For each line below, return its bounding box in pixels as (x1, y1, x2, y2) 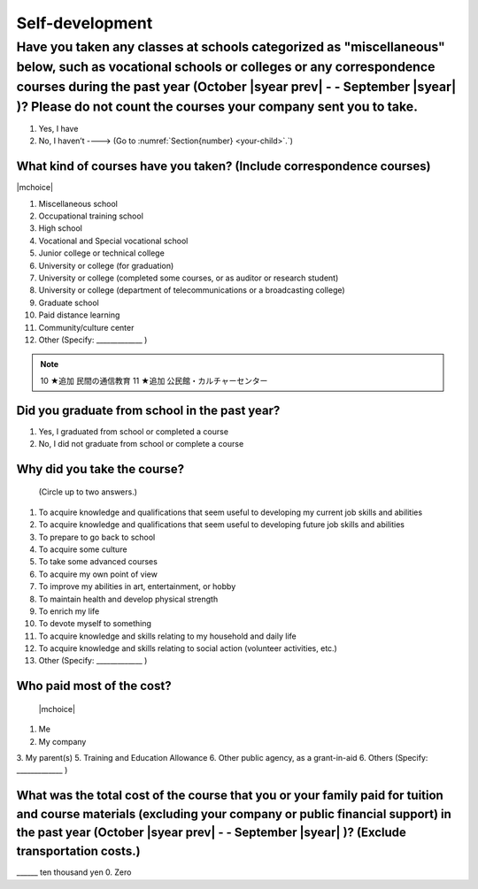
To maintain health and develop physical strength (38, 594, 219, 604)
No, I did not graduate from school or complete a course (38, 438, 244, 448)
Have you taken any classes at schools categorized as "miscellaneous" (16, 39, 446, 55)
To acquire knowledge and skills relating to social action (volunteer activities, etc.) (38, 643, 338, 654)
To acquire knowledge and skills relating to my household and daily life (38, 631, 297, 641)
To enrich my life (38, 606, 100, 617)
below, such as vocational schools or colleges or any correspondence (16, 58, 436, 75)
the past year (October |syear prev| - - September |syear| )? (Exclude (16, 825, 407, 840)
